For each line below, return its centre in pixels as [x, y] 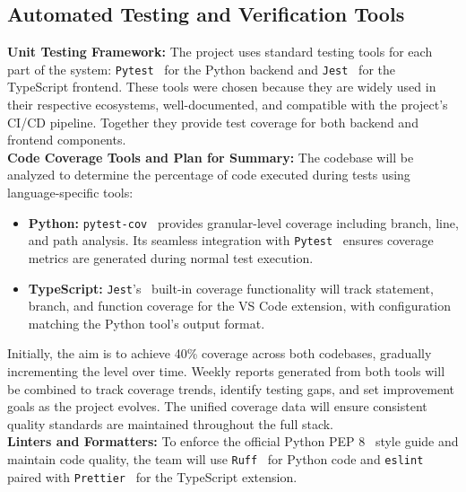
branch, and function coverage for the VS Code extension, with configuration [240, 306]
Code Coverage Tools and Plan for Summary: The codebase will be [211, 157]
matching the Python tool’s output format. [147, 323]
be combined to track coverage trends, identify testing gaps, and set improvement [231, 388]
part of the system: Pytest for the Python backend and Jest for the [201, 69]
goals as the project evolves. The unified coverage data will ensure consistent [217, 406]
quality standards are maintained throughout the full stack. [171, 423]
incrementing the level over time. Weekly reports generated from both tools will [226, 370]
